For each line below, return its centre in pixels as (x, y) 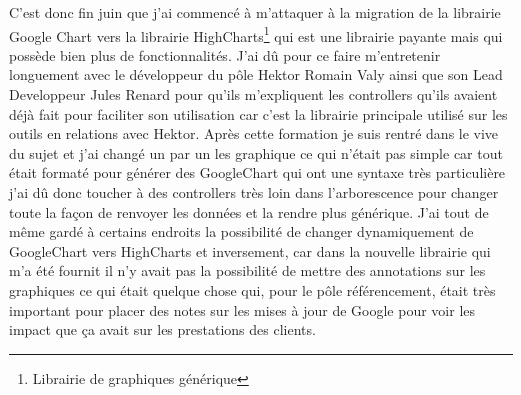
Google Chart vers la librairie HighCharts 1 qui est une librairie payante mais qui (256, 34)
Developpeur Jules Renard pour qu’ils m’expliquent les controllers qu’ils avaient (253, 94)
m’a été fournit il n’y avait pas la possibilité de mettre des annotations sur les (247, 270)
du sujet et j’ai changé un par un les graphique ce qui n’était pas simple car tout (256, 152)
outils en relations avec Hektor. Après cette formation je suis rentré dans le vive (254, 133)
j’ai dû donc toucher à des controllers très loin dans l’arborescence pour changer (254, 192)
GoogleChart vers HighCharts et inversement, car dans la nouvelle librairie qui (250, 250)
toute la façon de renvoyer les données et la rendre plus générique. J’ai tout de (249, 211)
